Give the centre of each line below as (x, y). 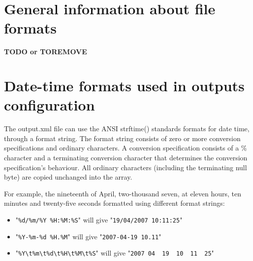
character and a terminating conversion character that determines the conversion (126, 157)
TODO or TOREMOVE (46, 52)
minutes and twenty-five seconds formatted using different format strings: (114, 203)
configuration (49, 105)
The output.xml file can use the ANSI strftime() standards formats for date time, (127, 129)
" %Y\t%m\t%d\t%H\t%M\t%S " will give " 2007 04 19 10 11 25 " (115, 253)
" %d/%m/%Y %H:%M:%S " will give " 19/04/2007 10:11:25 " (99, 219)
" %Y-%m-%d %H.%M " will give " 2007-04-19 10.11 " (88, 236)
